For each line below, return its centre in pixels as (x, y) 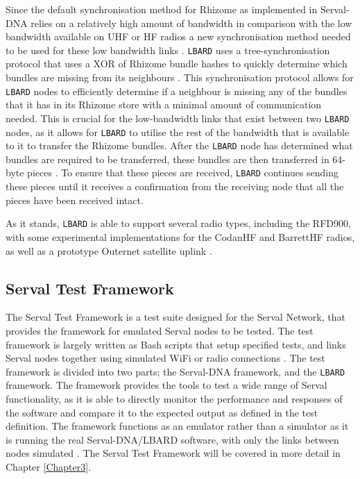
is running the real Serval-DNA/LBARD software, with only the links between (172, 439)
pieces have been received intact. (75, 200)
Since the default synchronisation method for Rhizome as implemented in (162, 9)
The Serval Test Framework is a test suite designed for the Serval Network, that (175, 317)
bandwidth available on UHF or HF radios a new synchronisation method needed (178, 36)
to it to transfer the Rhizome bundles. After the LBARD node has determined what (179, 145)
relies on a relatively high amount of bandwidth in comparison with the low (191, 23)
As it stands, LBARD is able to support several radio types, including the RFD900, (178, 223)
